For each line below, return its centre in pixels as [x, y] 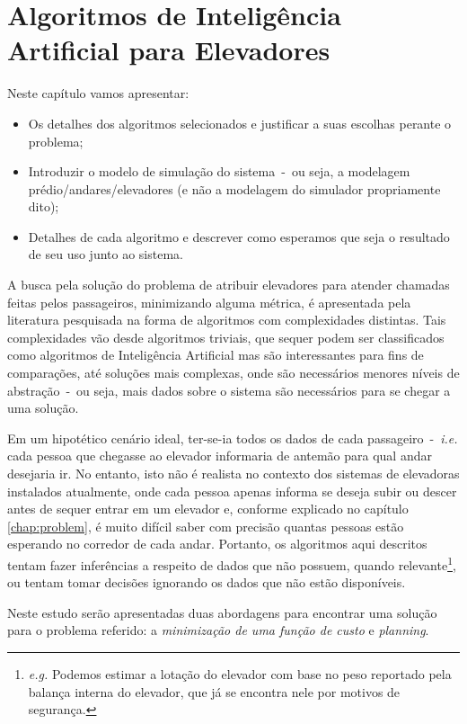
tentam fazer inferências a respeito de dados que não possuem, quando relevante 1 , [232, 563]
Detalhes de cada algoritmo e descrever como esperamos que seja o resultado [239, 236]
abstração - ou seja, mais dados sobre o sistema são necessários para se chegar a [229, 390]
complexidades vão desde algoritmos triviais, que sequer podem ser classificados [226, 337]
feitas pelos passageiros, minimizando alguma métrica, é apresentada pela [209, 302]
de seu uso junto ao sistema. [106, 254]
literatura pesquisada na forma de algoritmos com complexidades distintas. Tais [227, 320]
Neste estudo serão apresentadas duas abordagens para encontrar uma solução [222, 612]
